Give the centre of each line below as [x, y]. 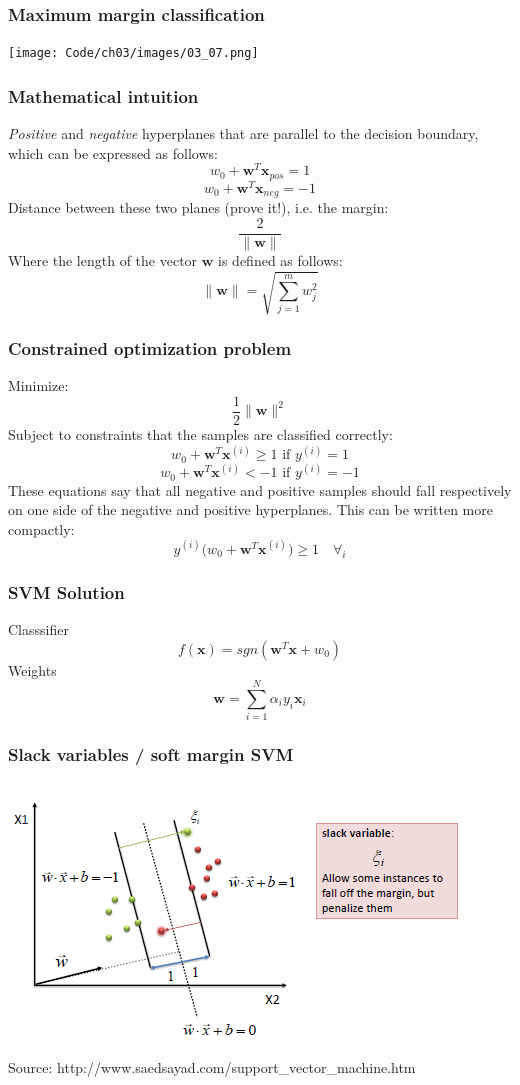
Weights [32, 669]
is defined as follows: [280, 260]
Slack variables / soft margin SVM [151, 754]
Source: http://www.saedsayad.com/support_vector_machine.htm [212, 1067]
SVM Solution [66, 591]
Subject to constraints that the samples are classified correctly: [200, 434]
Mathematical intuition [103, 95]
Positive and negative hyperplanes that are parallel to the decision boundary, [243, 133]
